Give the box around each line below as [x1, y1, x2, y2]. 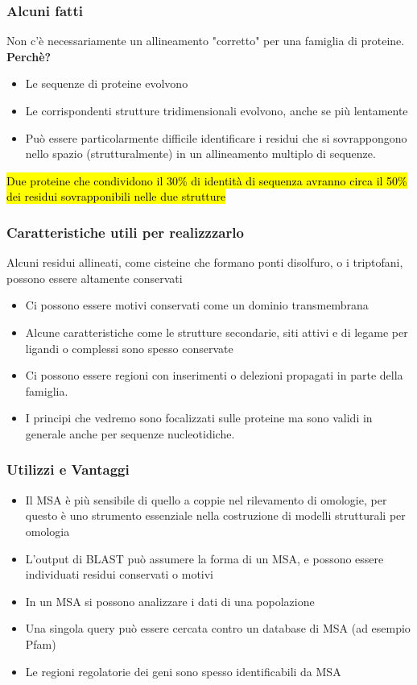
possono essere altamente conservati [6, 269, 183, 286]
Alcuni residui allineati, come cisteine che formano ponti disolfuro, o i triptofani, [6, 254, 403, 271]
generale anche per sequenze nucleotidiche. [25, 425, 235, 442]
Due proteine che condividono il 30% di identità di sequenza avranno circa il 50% [6, 172, 407, 189]
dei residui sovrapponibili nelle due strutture [6, 188, 226, 205]
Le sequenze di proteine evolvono [25, 75, 188, 92]
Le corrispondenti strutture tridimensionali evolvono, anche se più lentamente [25, 102, 408, 118]
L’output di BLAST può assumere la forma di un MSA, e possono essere [25, 550, 384, 567]
